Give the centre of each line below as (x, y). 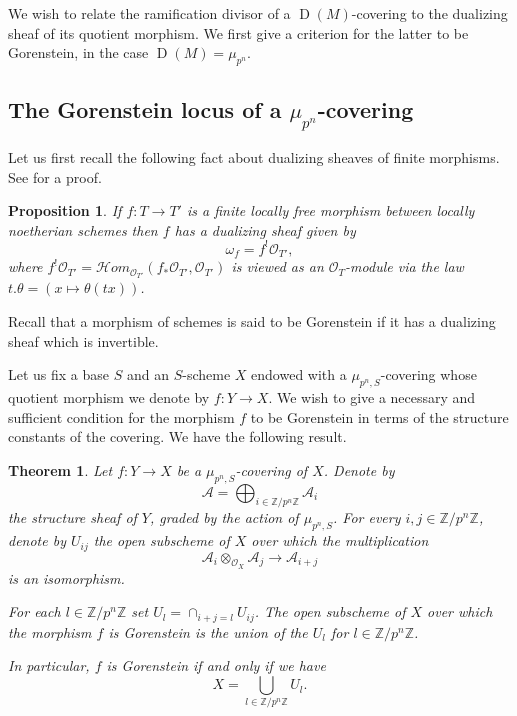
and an (147, 374)
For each (34, 611)
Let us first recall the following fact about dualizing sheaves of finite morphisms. (254, 156)
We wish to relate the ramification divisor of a (149, 13)
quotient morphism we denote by (109, 396)
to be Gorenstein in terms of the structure (379, 416)
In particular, (49, 665)
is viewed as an (277, 266)
